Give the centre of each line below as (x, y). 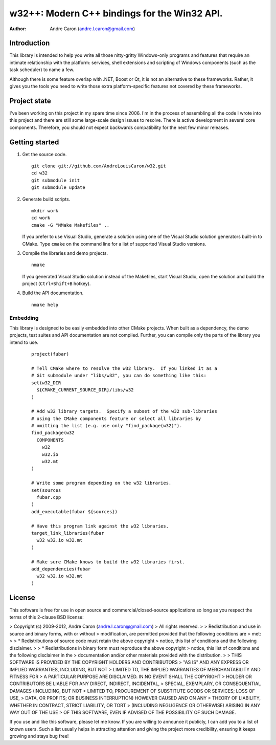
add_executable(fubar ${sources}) (74, 511)
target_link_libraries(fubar (68, 533)
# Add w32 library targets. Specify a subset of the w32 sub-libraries (124, 411)
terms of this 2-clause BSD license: (47, 617)
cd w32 (40, 173)
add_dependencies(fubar (61, 569)
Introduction (30, 43)
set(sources (46, 490)
